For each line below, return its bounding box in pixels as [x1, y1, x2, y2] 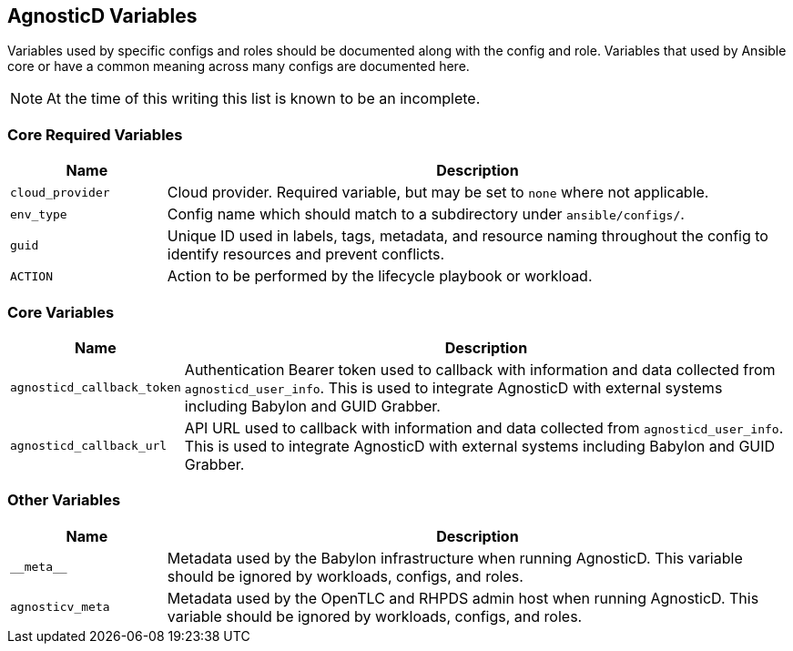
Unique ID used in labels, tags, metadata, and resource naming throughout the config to [167, 227, 768, 246]
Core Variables [7, 302, 115, 321]
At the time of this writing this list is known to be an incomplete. [46, 89, 481, 108]
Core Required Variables [7, 125, 183, 144]
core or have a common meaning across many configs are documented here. [7, 58, 470, 75]
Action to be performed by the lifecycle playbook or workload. [167, 267, 593, 286]
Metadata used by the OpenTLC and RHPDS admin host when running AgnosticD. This [167, 588, 759, 607]
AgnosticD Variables [7, 5, 198, 27]
